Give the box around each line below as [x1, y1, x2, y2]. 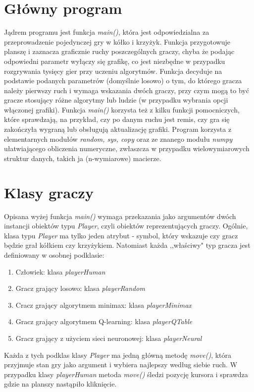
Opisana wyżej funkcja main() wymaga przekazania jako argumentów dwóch [4, 211, 236, 221]
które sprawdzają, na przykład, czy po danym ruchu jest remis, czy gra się [4, 114, 230, 124]
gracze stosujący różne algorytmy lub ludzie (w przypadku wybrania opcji [4, 95, 228, 105]
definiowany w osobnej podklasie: [4, 249, 104, 260]
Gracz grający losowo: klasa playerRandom [15, 283, 145, 293]
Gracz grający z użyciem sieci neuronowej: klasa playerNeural [15, 333, 202, 343]
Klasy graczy [4, 182, 94, 202]
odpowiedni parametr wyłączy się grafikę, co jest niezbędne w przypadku [4, 56, 225, 66]
